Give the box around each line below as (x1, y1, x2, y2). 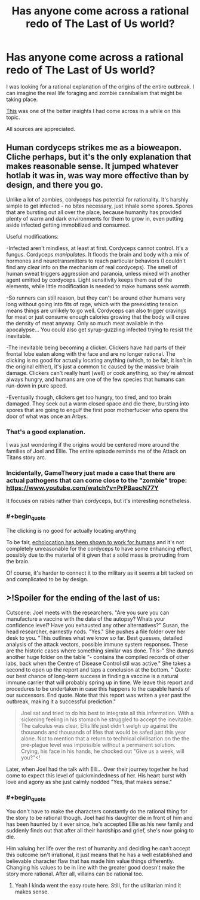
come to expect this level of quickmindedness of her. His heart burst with (6, 771, 186, 779)
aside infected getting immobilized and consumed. (6, 221, 131, 228)
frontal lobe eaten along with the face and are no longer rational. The (6, 350, 176, 357)
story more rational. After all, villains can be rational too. (6, 870, 144, 877)
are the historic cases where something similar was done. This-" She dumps (6, 647, 194, 654)
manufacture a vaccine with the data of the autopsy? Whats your (6, 615, 165, 623)
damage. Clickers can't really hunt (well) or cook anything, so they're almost (6, 369, 194, 376)
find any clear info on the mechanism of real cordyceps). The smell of (6, 263, 178, 270)
